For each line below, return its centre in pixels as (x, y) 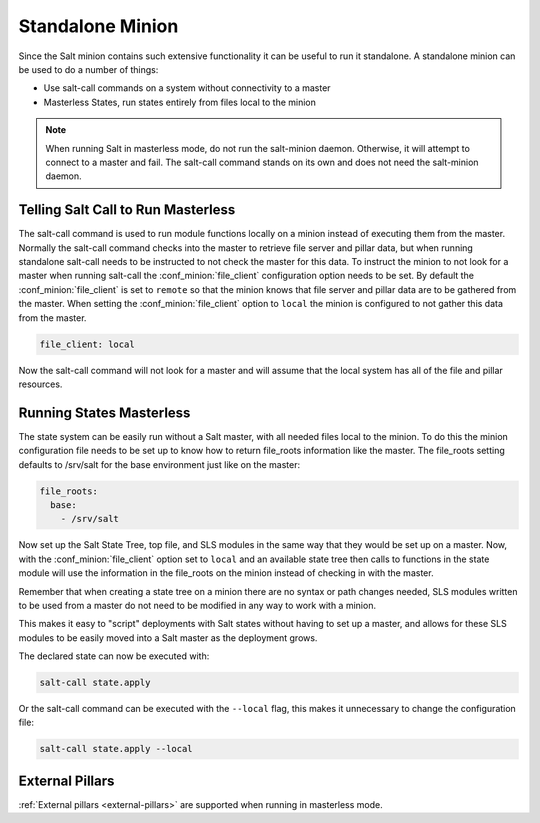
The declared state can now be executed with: (114, 656)
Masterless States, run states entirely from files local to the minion (180, 102)
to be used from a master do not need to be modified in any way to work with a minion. (197, 605)
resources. (40, 384)
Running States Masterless (104, 412)
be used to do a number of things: (88, 69)
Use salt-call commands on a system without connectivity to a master (187, 88)
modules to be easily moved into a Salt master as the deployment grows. (168, 637)
